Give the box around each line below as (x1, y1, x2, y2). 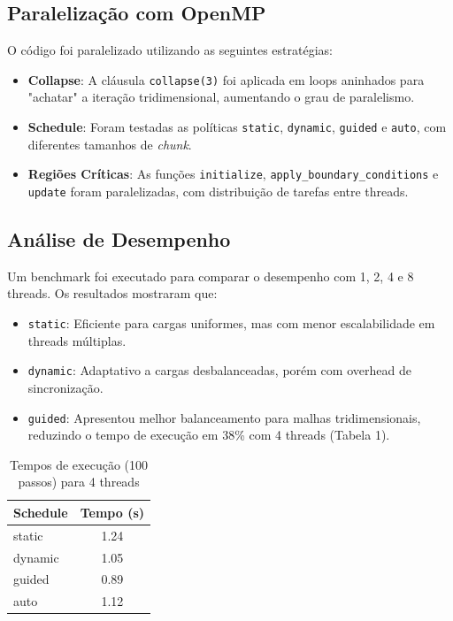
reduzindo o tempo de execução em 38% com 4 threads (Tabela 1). (27, 425, 390, 444)
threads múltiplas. (27, 331, 127, 349)
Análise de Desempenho (7, 226, 231, 252)
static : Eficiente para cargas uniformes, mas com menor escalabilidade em (27, 314, 435, 332)
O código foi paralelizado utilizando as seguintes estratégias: (7, 41, 333, 59)
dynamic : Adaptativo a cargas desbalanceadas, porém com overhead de (27, 361, 411, 379)
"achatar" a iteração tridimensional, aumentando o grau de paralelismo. (27, 88, 415, 106)
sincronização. (27, 378, 104, 396)
